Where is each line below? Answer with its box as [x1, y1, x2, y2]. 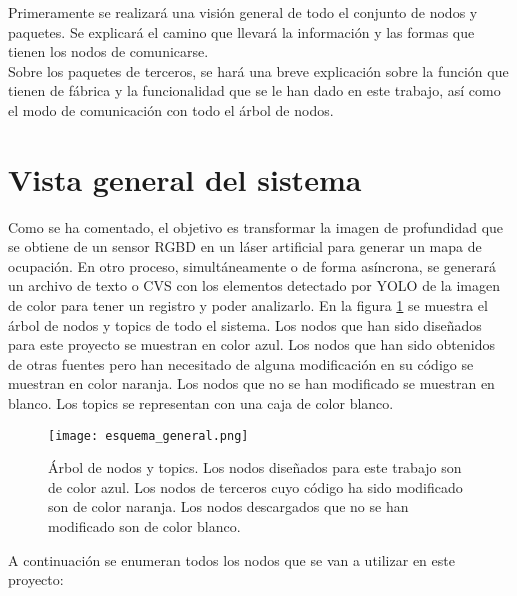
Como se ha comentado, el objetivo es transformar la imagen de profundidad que [8, 216, 504, 237]
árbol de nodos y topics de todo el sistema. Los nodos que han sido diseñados [8, 314, 482, 335]
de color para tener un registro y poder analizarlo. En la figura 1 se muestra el [8, 295, 488, 316]
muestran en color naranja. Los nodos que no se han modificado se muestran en [8, 373, 495, 394]
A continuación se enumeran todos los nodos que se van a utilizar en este [8, 549, 455, 570]
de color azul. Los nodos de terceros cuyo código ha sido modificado [48, 476, 463, 497]
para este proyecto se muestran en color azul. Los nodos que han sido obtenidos [8, 334, 495, 355]
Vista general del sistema [8, 158, 362, 199]
